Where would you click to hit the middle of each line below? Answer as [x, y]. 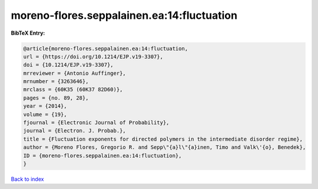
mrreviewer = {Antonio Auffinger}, [74, 73]
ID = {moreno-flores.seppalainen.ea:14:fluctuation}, [102, 155]
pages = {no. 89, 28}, [56, 98]
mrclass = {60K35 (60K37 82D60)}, [73, 89]
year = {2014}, [45, 106]
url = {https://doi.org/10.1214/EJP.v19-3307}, [93, 57]
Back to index [27, 179]
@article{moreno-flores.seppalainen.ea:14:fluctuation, [106, 48]
